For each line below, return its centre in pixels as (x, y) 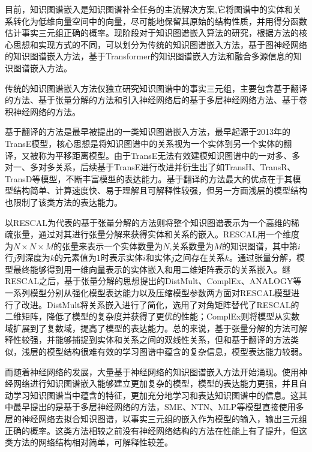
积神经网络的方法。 (43, 111)
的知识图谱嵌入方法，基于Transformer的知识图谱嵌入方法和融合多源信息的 (149, 56)
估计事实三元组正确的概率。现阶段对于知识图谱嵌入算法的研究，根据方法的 (152, 33)
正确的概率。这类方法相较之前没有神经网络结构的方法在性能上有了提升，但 (152, 430)
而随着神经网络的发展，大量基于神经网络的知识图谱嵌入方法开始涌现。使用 (152, 371)
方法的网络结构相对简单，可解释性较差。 (93, 442)
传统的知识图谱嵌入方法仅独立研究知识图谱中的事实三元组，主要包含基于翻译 (156, 88)
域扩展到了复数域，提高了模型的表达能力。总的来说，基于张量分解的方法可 (152, 328)
